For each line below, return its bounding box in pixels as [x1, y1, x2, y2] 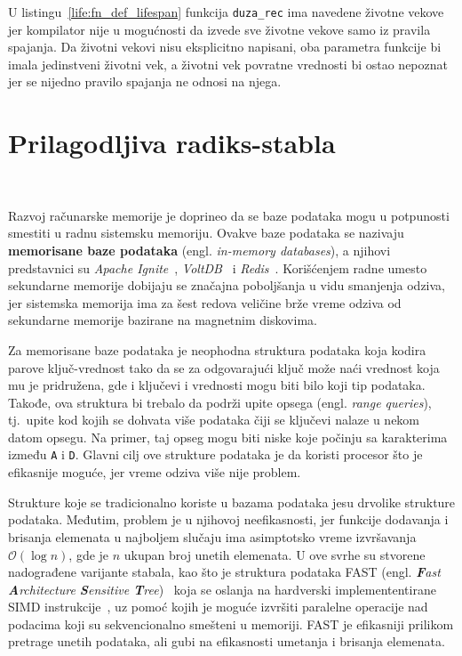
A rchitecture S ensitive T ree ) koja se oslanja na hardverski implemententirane [8, 579, 436, 598]
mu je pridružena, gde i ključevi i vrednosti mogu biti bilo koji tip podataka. [8, 376, 426, 394]
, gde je [68, 545, 109, 563]
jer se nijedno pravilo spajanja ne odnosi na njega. [8, 72, 282, 91]
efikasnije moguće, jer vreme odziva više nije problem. [8, 463, 301, 482]
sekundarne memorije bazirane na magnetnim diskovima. [8, 311, 317, 329]
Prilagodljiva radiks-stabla [8, 125, 336, 161]
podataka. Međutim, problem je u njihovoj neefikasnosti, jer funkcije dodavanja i [8, 510, 449, 529]
